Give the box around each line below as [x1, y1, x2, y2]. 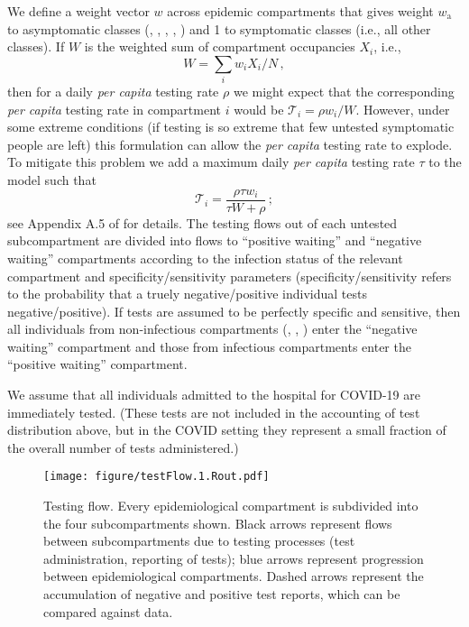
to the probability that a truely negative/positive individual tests [7, 284, 367, 303]
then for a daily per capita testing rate [7, 82, 219, 101]
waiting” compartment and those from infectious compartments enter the [7, 337, 411, 355]
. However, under [355, 99, 450, 118]
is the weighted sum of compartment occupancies [84, 37, 355, 56]
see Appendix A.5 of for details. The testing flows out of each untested [7, 213, 398, 232]
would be [234, 99, 284, 118]
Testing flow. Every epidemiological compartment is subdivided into [43, 496, 418, 515]
